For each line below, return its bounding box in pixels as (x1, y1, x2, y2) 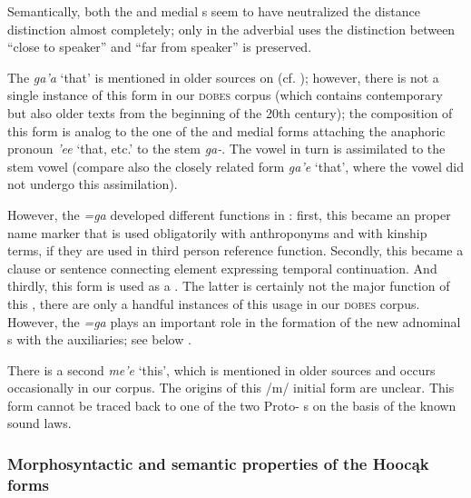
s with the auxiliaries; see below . (7, 330, 191, 349)
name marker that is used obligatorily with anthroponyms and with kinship (7, 223, 427, 242)
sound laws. (7, 413, 72, 433)
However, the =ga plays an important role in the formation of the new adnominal (7, 312, 461, 331)
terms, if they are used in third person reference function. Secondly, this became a (7, 241, 464, 260)
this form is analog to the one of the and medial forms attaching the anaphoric (7, 121, 446, 140)
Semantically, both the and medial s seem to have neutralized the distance (7, 2, 420, 20)
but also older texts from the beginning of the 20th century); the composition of (7, 103, 453, 122)
